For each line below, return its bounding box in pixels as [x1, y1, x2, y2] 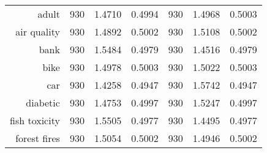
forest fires [15, 131, 60, 145]
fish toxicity [10, 113, 60, 127]
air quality [15, 24, 60, 39]
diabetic [26, 95, 60, 110]
